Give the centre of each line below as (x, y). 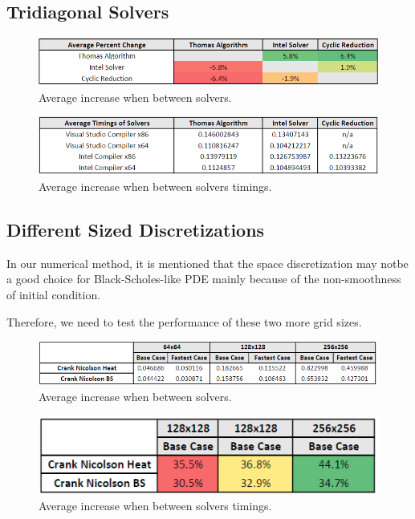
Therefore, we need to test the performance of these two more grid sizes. (184, 321)
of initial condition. (54, 294)
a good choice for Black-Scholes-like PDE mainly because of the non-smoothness (204, 279)
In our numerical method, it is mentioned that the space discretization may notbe (207, 263)
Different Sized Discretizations (136, 229)
